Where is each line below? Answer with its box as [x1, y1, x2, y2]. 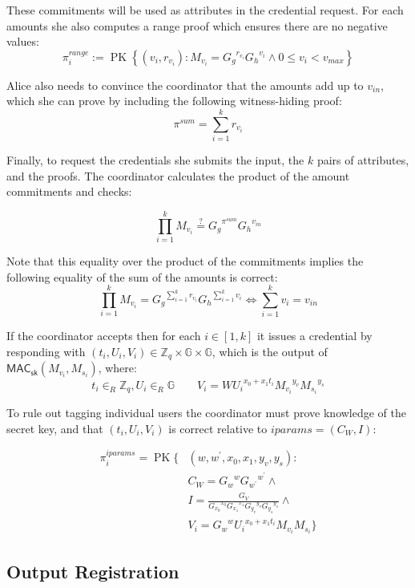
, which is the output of [212, 343, 328, 359]
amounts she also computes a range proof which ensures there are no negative [6, 17, 388, 34]
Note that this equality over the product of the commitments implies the [6, 253, 364, 269]
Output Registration [6, 558, 179, 583]
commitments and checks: [6, 183, 132, 200]
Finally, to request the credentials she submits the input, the [6, 152, 304, 168]
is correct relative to [168, 420, 268, 436]
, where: [98, 359, 137, 376]
